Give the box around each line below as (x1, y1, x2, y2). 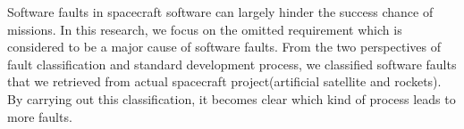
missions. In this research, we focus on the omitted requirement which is (7, 20, 402, 38)
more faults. (7, 107, 72, 125)
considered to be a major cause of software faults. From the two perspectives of (7, 37, 441, 56)
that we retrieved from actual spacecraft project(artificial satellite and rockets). (7, 72, 442, 91)
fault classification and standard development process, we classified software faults (7, 54, 457, 73)
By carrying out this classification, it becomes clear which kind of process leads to (7, 89, 456, 108)
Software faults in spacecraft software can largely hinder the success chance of (7, 3, 434, 20)
